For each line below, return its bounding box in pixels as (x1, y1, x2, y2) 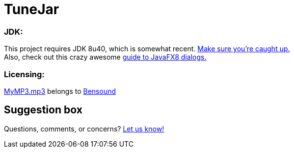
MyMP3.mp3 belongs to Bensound (4, 87, 116, 95)
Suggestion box (4, 104, 82, 116)
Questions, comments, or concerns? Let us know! (4, 124, 164, 133)
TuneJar (4, 1, 59, 18)
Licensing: (4, 69, 45, 79)
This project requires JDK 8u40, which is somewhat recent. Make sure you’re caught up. (4, 44, 290, 53)
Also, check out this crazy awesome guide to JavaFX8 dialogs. (4, 53, 207, 62)
